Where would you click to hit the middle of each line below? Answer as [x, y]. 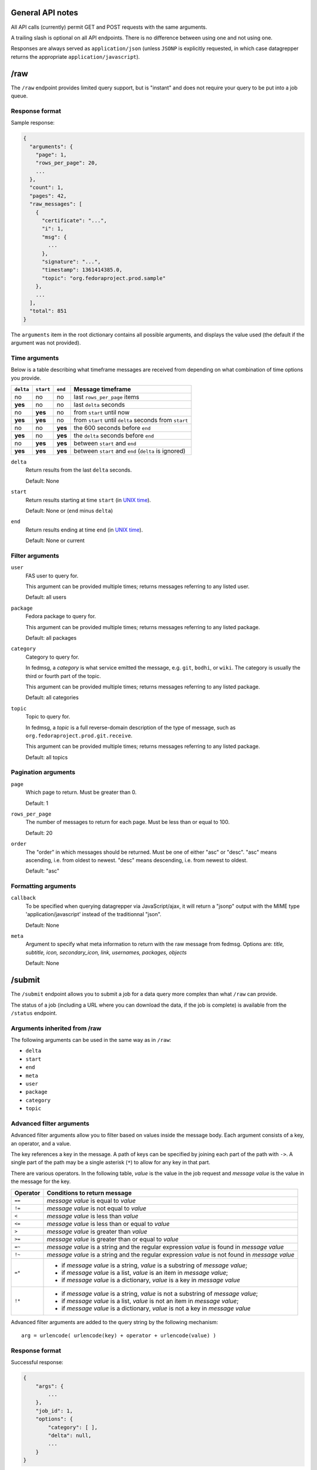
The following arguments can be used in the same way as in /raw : [91, 1040]
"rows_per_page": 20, [67, 163]
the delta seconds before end [114, 435]
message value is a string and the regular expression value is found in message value [165, 1247]
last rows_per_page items [107, 397]
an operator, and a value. [41, 1143]
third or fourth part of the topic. [63, 676]
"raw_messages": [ [56, 204]
